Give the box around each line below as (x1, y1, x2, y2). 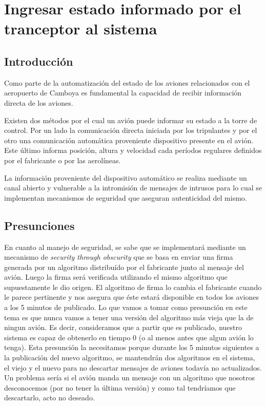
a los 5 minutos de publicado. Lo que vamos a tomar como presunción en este (4, 302, 248, 313)
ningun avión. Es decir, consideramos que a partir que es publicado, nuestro (4, 322, 242, 333)
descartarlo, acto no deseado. (4, 392, 95, 403)
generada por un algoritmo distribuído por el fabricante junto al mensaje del (4, 261, 244, 272)
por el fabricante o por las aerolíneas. (4, 154, 121, 165)
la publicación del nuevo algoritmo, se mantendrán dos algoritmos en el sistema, (4, 352, 255, 363)
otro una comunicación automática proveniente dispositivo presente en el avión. (4, 134, 254, 145)
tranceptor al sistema (4, 18, 157, 39)
